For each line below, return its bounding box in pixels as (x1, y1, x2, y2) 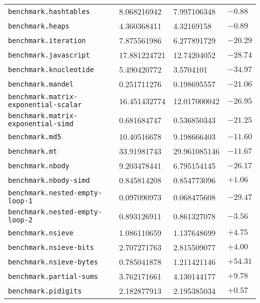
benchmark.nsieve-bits (8, 243, 94, 251)
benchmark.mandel (8, 80, 73, 88)
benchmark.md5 (8, 132, 61, 141)
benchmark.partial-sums (8, 272, 98, 280)
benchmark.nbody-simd (8, 176, 90, 184)
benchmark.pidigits (8, 286, 82, 295)
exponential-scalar (8, 101, 82, 109)
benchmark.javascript (8, 51, 90, 59)
